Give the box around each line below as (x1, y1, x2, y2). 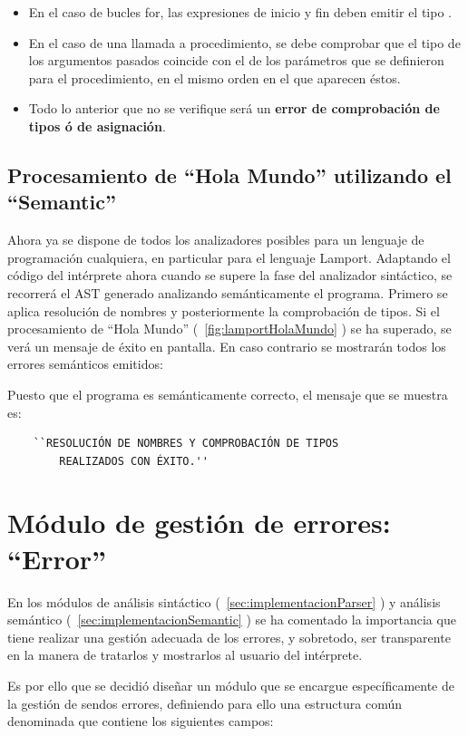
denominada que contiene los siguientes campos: (7, 712, 274, 731)
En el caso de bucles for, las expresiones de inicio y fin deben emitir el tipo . (28, 3, 452, 21)
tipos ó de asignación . (28, 116, 166, 135)
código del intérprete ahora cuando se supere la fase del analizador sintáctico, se (7, 266, 453, 285)
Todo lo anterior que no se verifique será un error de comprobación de (28, 99, 440, 118)
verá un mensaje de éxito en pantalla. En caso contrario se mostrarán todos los (7, 336, 446, 355)
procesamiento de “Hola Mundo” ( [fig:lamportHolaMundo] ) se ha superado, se (7, 319, 452, 338)
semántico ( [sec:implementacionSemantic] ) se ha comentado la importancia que (7, 610, 456, 629)
